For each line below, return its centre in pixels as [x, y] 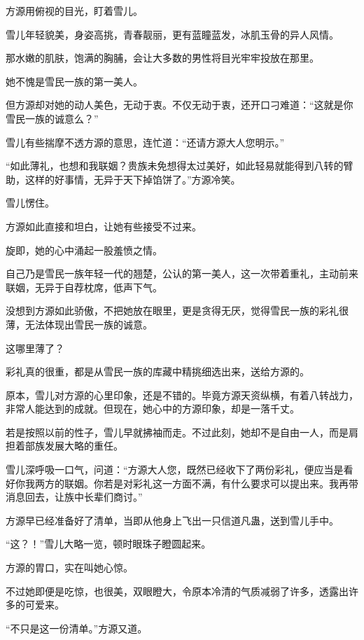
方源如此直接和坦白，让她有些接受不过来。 [104, 226]
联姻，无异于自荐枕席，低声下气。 [84, 287]
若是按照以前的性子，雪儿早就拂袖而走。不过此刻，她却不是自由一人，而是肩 [182, 432]
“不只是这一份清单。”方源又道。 [77, 628]
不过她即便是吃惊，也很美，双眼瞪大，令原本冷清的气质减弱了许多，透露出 [177, 591]
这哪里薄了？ [35, 348]
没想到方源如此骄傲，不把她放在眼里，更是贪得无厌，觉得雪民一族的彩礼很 [177, 311]
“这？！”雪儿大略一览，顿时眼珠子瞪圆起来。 [108, 544]
